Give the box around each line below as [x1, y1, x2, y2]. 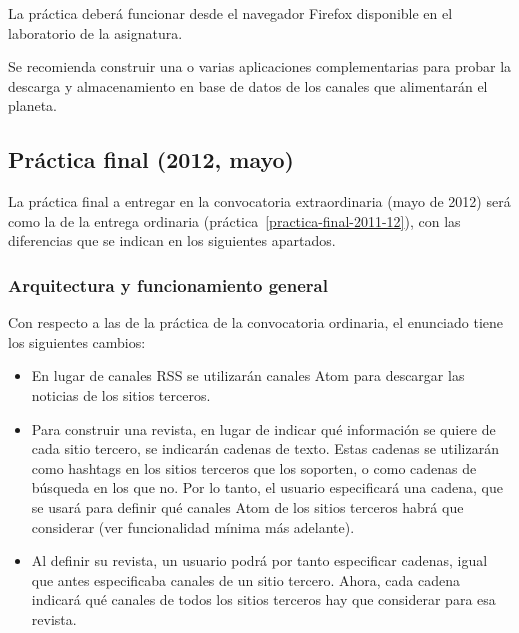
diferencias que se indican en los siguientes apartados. [8, 230, 336, 251]
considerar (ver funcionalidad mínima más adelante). [31, 516, 355, 537]
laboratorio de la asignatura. [8, 22, 183, 43]
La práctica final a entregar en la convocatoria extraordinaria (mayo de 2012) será [8, 191, 511, 212]
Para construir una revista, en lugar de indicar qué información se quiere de [31, 418, 496, 439]
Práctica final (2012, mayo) [8, 144, 294, 175]
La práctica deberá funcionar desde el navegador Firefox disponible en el [8, 3, 453, 23]
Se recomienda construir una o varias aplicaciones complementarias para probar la [8, 56, 512, 77]
